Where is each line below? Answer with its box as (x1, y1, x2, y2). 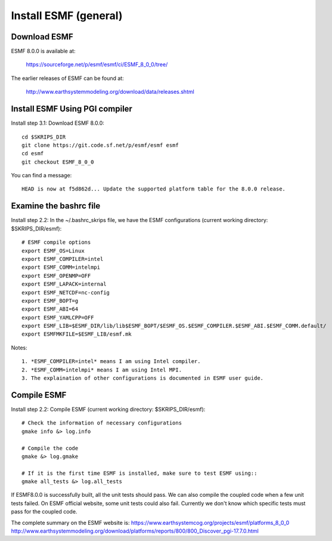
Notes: (11, 344, 27, 351)
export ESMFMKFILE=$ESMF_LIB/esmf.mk (21, 331, 132, 337)
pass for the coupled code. (11, 508, 77, 515)
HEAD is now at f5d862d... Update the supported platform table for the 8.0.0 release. (21, 186, 286, 192)
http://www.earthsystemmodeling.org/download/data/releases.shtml (26, 88, 195, 96)
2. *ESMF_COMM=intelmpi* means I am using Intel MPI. (21, 366, 182, 373)
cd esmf (21, 150, 44, 157)
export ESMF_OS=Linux (21, 247, 85, 254)
